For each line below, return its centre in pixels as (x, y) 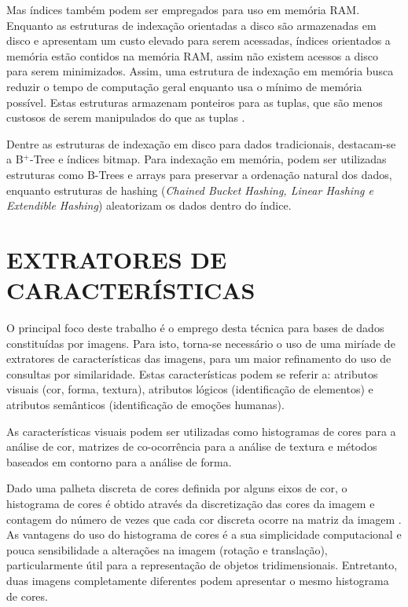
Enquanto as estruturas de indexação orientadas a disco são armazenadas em (191, 25)
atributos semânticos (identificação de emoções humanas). (145, 404)
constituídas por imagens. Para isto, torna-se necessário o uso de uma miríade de (201, 343)
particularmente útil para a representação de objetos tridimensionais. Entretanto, (202, 565)
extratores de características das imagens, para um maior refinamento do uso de (199, 358)
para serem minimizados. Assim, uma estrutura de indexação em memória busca (200, 71)
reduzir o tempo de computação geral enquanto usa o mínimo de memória (184, 86)
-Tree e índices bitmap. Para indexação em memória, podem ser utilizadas (208, 159)
